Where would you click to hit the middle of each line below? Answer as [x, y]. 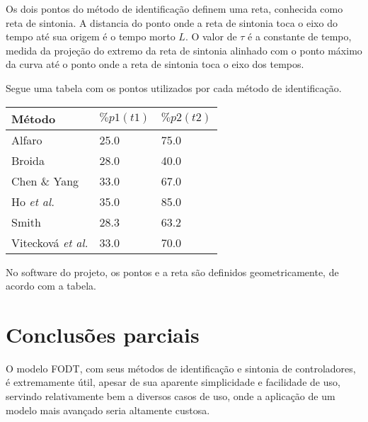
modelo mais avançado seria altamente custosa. [108, 410]
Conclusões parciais [103, 334]
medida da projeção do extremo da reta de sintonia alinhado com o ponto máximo [184, 50]
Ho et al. [33, 201]
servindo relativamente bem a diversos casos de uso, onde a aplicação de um [171, 396]
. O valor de [211, 36]
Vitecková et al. [50, 242]
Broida [28, 160]
